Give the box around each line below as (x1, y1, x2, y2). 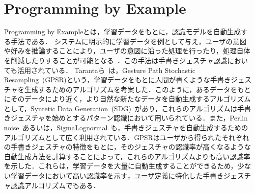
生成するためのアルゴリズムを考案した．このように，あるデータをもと (24, 84, 251, 94)
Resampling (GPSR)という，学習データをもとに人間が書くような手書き (4, 74, 231, 85)
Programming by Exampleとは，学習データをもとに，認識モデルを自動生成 (4, 26, 241, 37)
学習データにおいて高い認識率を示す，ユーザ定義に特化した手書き (10, 170, 224, 181)
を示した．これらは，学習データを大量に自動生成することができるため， (4, 161, 238, 171)
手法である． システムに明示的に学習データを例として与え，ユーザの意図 (10, 36, 247, 46)
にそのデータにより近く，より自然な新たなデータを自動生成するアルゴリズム (4, 94, 251, 104)
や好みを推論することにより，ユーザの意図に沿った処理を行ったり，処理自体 (4, 46, 251, 56)
